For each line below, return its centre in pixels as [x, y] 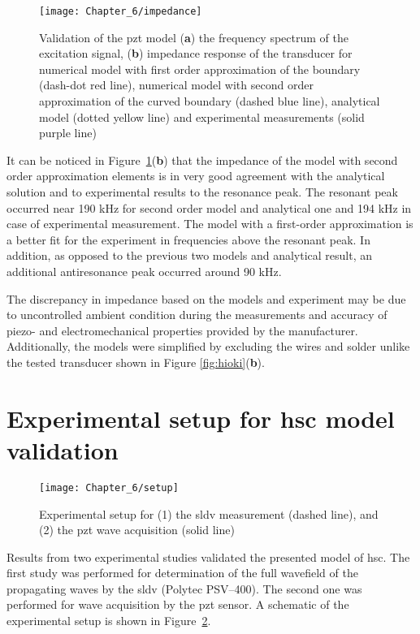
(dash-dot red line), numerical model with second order [176, 85]
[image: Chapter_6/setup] [109, 487]
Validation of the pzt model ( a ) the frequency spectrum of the [194, 37]
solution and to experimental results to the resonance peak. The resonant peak [202, 192]
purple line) [68, 133]
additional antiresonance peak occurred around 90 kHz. [144, 271]
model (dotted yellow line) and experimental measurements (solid [202, 116]
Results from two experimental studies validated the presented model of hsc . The [208, 556]
